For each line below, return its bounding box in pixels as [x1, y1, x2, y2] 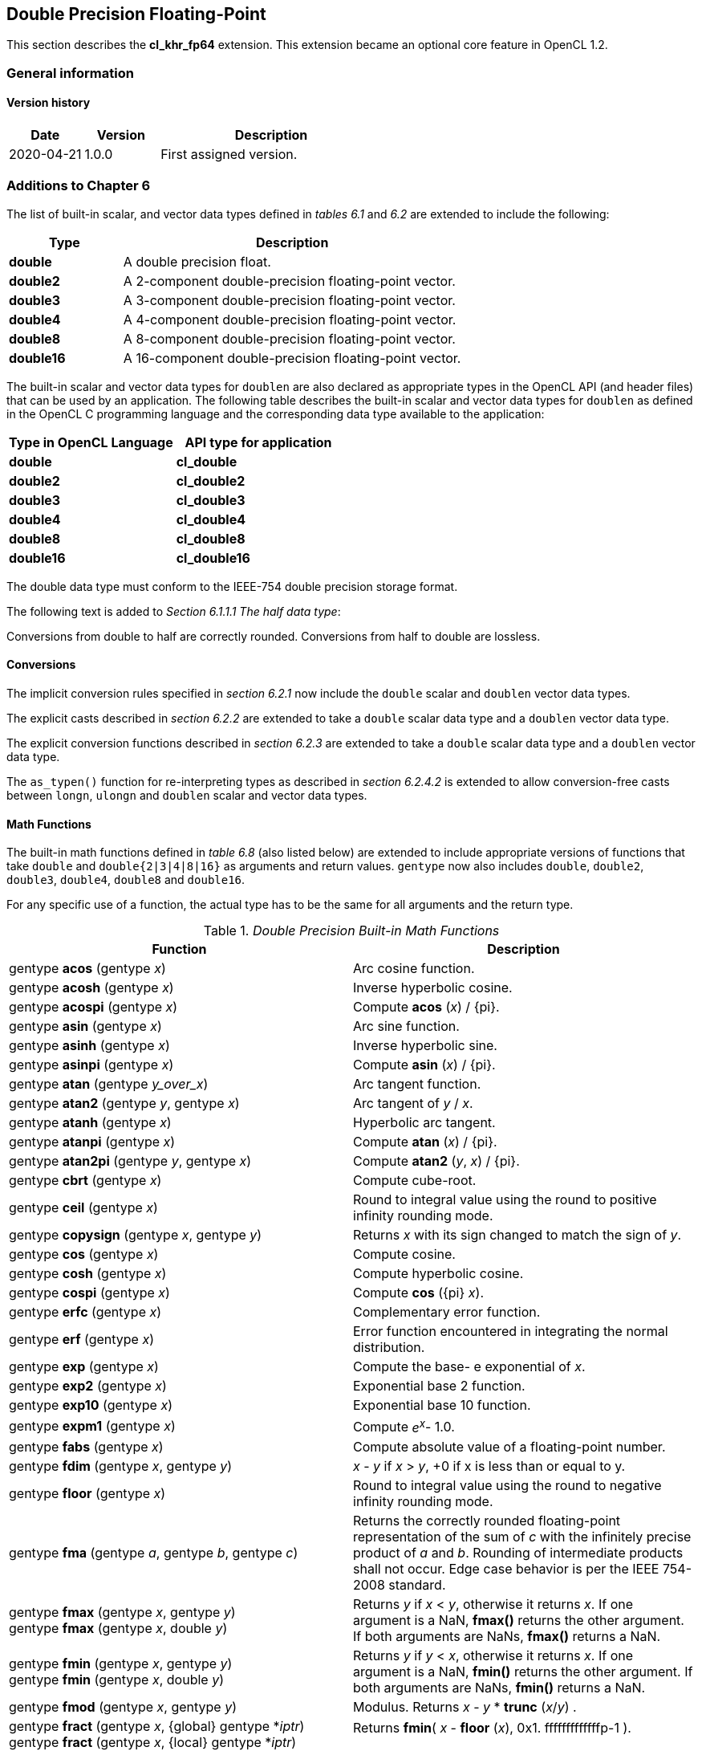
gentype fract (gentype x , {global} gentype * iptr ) [9, 1717, 305, 1734]
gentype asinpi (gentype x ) [9, 1057, 174, 1073]
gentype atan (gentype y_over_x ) [9, 1076, 209, 1093]
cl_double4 [176, 511, 245, 527]
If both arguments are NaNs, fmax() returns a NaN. [353, 1627, 661, 1644]
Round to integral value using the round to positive [353, 1191, 657, 1208]
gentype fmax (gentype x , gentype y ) [9, 1603, 236, 1620]
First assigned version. [160, 146, 298, 163]
